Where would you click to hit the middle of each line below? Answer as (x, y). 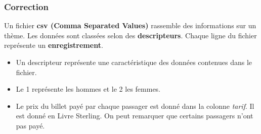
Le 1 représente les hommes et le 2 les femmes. (88, 89)
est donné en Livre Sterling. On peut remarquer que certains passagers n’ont (135, 116)
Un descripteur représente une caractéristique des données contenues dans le (134, 62)
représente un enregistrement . (54, 45)
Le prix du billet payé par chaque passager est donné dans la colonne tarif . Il (135, 106)
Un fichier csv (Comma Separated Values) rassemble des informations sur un (130, 25)
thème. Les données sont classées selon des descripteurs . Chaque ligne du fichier (130, 35)
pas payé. (30, 125)
